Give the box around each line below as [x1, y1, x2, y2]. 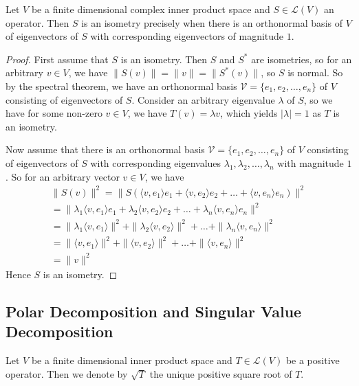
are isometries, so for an [251, 52, 352, 66]
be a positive [285, 352, 340, 367]
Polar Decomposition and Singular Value [6, 300, 302, 321]
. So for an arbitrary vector [6, 169, 120, 183]
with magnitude [277, 155, 344, 170]
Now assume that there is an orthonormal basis [6, 142, 205, 157]
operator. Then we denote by [6, 366, 128, 381]
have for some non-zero [6, 106, 102, 120]
